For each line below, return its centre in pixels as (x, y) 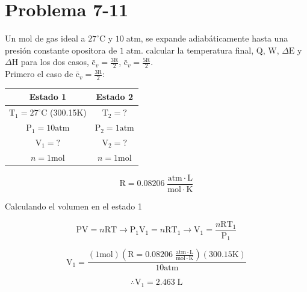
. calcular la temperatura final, (197, 50)
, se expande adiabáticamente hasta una (214, 38)
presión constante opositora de (61, 50)
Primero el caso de (39, 74)
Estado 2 (114, 97)
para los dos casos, (55, 62)
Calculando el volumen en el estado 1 (73, 206)
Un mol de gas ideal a (45, 38)
